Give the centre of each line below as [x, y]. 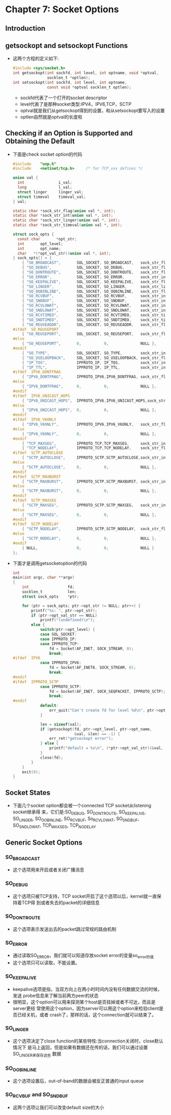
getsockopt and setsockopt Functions [67, 45]
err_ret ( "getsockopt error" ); [81, 739]
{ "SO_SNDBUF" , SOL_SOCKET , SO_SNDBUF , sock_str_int [95, 301]
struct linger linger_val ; [51, 192]
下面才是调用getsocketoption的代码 [50, 563]
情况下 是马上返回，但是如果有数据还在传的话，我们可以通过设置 [80, 1048]
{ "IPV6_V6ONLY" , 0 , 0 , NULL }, [89, 434]
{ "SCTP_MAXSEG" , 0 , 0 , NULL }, [89, 515]
